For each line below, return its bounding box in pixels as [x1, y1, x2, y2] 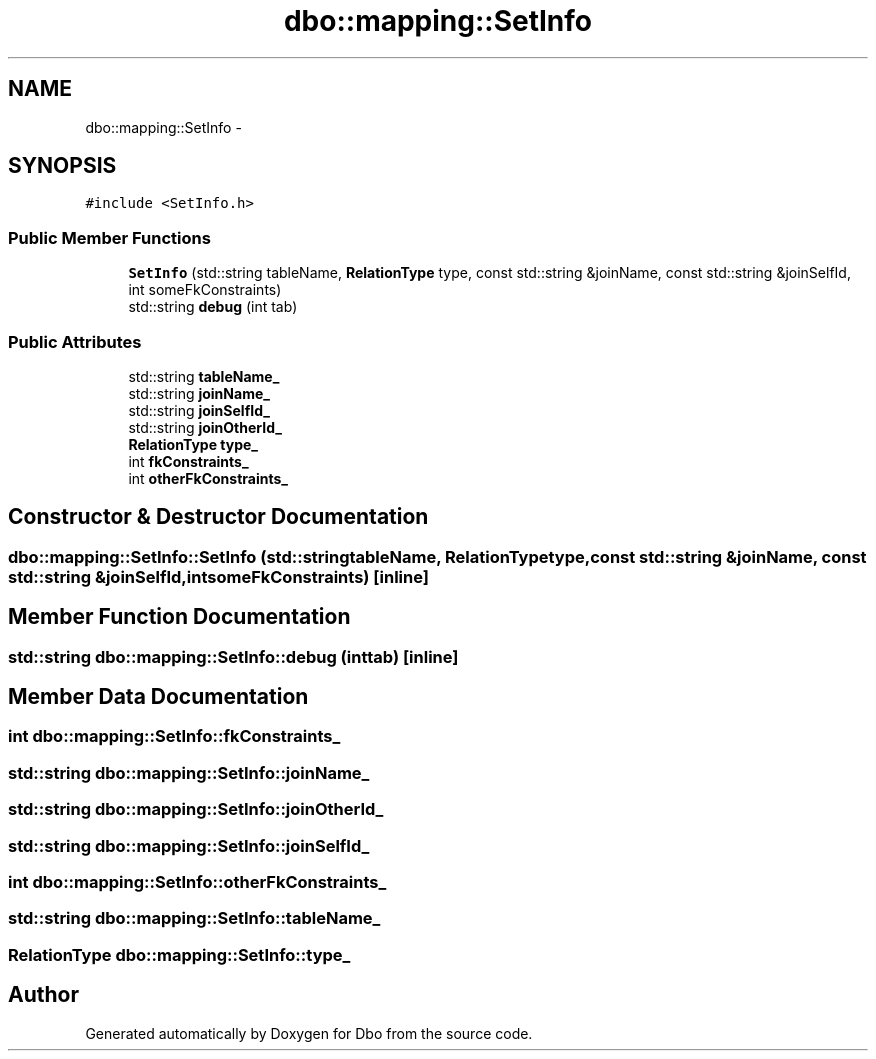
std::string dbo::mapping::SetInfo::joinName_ [8, 762, 370, 783]
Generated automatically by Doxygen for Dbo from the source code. [85, 1024, 533, 1042]
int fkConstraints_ [128, 452, 249, 470]
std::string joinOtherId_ [128, 418, 282, 436]
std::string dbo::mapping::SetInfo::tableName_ [8, 908, 381, 929]
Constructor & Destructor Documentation [8, 504, 429, 530]
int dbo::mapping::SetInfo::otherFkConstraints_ [8, 871, 387, 892]
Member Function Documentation [8, 604, 351, 630]
